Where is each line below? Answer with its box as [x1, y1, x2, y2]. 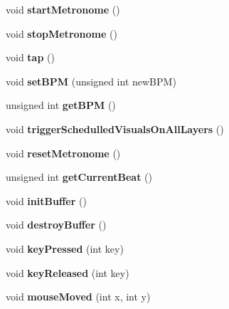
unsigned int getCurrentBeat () [6, 169, 152, 184]
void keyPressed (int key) [6, 241, 124, 256]
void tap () [6, 50, 55, 65]
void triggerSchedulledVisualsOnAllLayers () [6, 121, 224, 136]
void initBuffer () [6, 193, 87, 208]
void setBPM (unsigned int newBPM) [6, 73, 176, 88]
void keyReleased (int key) [6, 265, 129, 280]
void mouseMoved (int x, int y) [6, 289, 151, 304]
